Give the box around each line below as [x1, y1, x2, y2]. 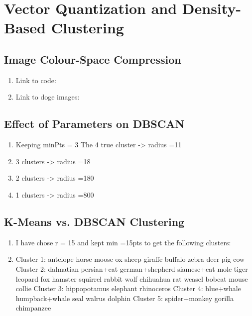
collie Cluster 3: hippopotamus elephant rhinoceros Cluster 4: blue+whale [15, 283, 241, 294]
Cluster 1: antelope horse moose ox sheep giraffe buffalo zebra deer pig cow [15, 254, 245, 264]
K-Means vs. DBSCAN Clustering [4, 213, 185, 229]
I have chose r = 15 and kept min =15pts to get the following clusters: [15, 237, 231, 247]
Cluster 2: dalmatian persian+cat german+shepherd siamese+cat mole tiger [15, 263, 248, 274]
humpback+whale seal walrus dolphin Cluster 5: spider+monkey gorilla [15, 293, 234, 303]
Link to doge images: [15, 92, 80, 102]
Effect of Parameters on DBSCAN [4, 116, 185, 131]
